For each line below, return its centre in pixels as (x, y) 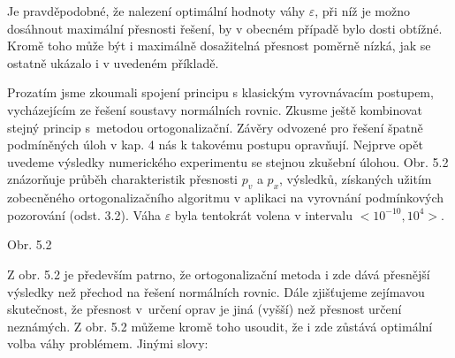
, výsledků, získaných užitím (356, 179)
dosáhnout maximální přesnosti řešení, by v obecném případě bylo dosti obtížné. (225, 28)
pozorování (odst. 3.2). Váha (84, 214)
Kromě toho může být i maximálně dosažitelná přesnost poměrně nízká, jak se (219, 46)
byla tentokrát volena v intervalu (263, 214)
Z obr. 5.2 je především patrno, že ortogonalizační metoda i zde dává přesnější (219, 274)
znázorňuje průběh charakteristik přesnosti (123, 179)
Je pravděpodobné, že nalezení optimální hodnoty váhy (156, 11)
